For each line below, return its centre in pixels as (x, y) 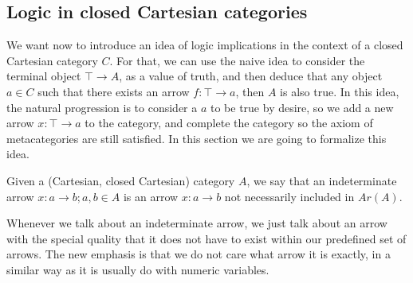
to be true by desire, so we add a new (302, 107)
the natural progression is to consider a (102, 107)
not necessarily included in (289, 196)
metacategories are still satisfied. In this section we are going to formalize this (197, 138)
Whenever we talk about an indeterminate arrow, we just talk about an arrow (197, 223)
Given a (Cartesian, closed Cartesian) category (121, 180)
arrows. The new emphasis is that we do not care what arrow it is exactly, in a (199, 254)
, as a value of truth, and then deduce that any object (251, 76)
